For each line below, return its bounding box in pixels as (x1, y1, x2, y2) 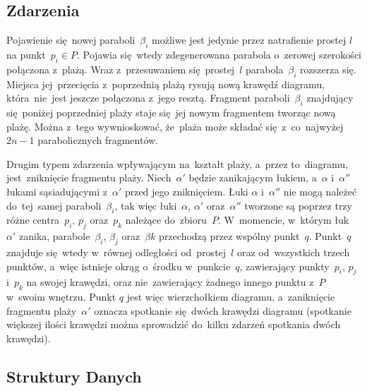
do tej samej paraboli (6, 198, 102, 212)
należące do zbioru (125, 212, 207, 227)
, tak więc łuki (114, 198, 177, 212)
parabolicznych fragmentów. (37, 133, 159, 148)
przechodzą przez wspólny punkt (159, 229, 300, 243)
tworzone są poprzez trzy (244, 198, 352, 212)
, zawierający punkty (239, 258, 330, 273)
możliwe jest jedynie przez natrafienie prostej (152, 32, 347, 47)
